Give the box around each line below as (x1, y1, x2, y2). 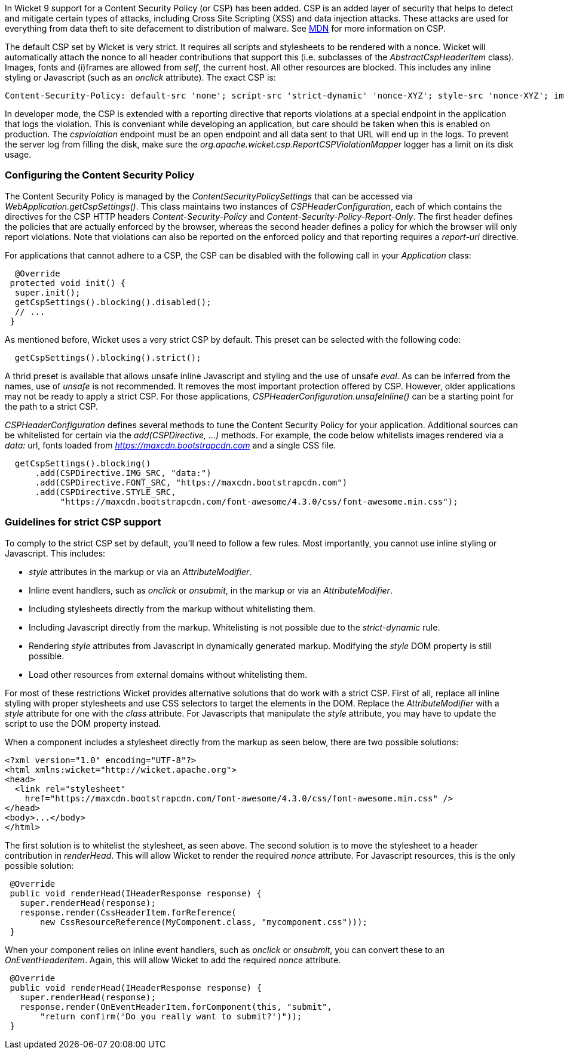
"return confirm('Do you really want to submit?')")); (40, 1011, 302, 1021)
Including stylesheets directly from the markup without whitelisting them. (29, 603, 315, 614)
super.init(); (14, 287, 81, 297)
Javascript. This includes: (5, 548, 106, 558)
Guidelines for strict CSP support (5, 516, 161, 528)
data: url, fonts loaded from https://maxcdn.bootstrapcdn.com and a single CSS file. (5, 440, 336, 450)
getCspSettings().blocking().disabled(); (14, 297, 211, 307)
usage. (5, 149, 32, 159)
